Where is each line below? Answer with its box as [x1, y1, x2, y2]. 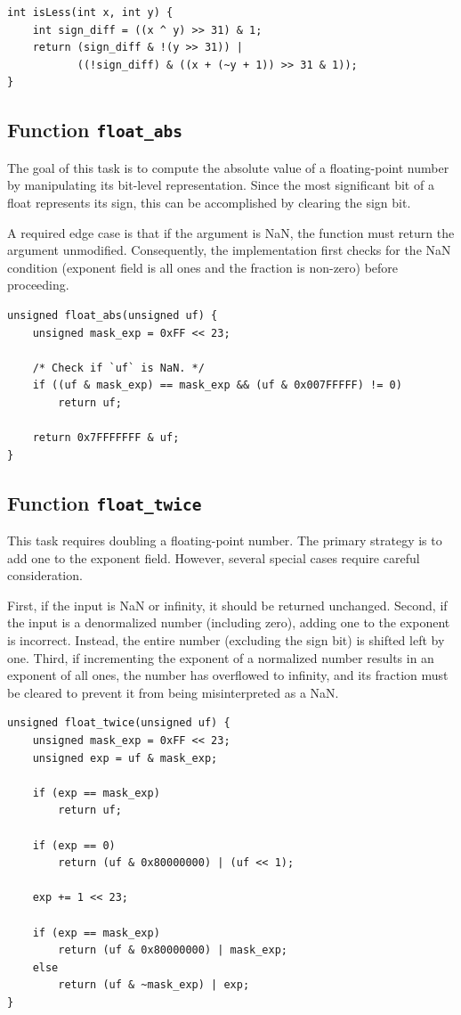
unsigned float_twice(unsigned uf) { [7, 716, 230, 730]
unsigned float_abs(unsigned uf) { [7, 308, 218, 322]
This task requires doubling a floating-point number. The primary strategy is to [7, 531, 442, 550]
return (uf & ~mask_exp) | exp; [58, 978, 250, 992]
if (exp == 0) [32, 839, 116, 852]
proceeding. [7, 275, 69, 294]
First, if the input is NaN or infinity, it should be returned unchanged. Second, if [7, 595, 448, 614]
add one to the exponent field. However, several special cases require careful [7, 548, 420, 567]
